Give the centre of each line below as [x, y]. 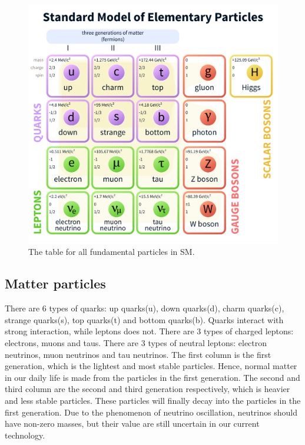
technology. [25, 435]
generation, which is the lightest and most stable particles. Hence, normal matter [151, 366]
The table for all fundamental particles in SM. [112, 252]
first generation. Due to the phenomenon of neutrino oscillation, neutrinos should [151, 412]
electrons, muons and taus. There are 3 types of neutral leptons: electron [136, 342]
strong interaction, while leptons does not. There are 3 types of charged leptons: [149, 331]
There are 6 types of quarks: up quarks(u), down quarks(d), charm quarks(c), [145, 308]
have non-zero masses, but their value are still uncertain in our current [132, 424]
